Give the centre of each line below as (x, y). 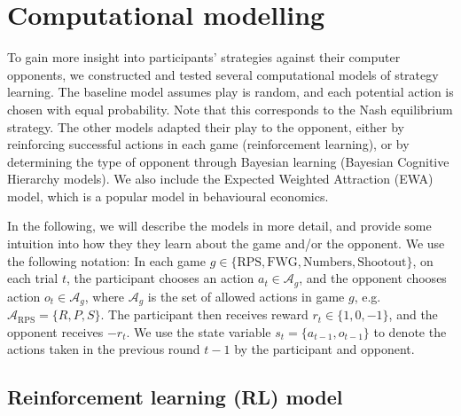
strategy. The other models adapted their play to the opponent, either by (206, 126)
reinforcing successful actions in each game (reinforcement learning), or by (208, 144)
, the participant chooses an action (160, 278)
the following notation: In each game (106, 260)
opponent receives (55, 331)
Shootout (382, 262)
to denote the (410, 331)
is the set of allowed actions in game (246, 296)
